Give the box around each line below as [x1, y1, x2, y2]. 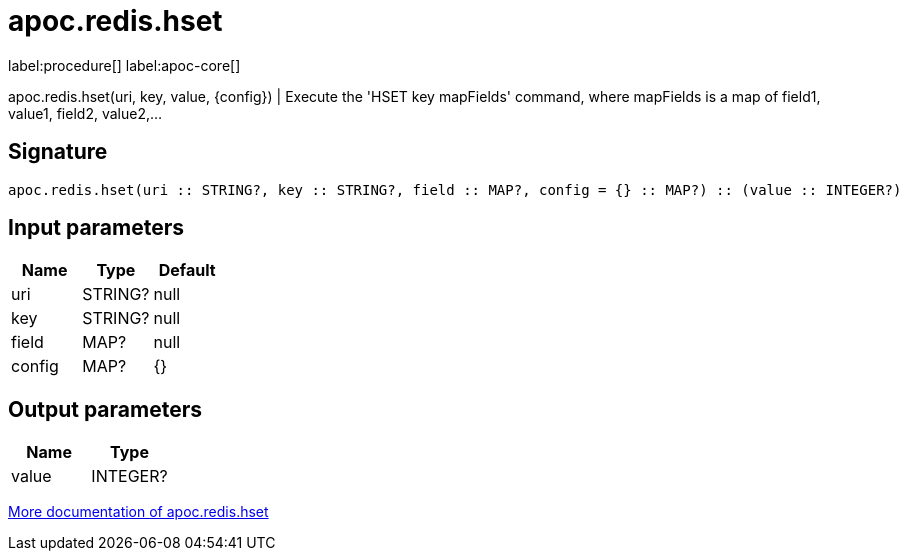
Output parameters [8, 396, 202, 422]
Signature [8, 139, 108, 165]
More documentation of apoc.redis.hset [8, 503, 269, 521]
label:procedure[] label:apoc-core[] [8, 56, 241, 74]
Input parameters [8, 215, 185, 241]
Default [158, 260, 216, 281]
